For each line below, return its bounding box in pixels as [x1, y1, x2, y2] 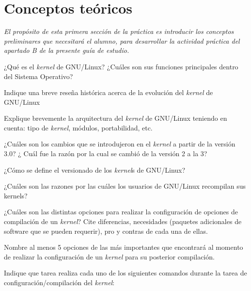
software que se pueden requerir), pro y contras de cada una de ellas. [4, 226, 208, 236]
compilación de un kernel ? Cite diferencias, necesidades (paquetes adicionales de [4, 216, 242, 226]
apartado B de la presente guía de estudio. [4, 45, 129, 55]
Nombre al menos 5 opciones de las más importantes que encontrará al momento [4, 242, 243, 252]
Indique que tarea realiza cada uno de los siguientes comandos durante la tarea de [4, 268, 247, 278]
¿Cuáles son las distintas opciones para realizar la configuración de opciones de [4, 207, 238, 217]
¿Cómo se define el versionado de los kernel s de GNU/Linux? [4, 164, 186, 175]
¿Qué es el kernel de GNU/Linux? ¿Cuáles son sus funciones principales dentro [4, 61, 238, 71]
